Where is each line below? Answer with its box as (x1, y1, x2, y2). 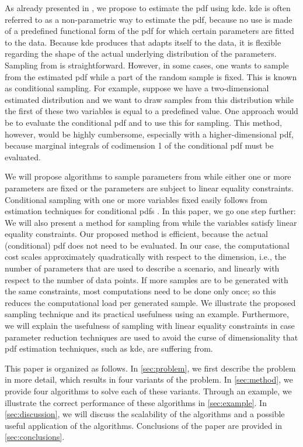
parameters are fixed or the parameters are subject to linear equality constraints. (5, 181, 294, 194)
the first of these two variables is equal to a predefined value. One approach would (5, 105, 298, 117)
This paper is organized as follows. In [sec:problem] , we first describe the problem (5, 362, 296, 374)
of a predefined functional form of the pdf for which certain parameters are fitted (5, 25, 294, 37)
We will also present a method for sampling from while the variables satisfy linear (5, 216, 297, 228)
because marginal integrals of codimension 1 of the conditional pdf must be (5, 139, 274, 152)
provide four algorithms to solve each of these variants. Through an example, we (5, 385, 292, 397)
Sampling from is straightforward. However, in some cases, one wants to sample (5, 59, 289, 71)
